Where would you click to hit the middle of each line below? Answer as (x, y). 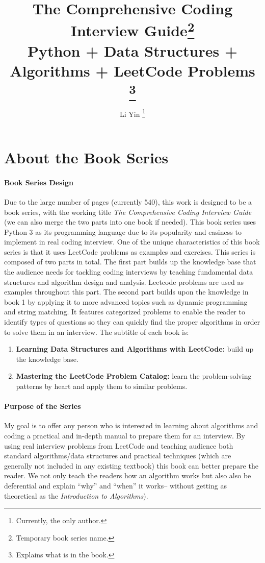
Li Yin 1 (132, 113)
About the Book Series (86, 157)
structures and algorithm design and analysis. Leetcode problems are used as (124, 281)
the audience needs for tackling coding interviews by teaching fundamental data (129, 272)
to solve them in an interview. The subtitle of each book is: (97, 332)
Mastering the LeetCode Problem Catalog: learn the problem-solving (134, 376)
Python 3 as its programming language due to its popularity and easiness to (123, 231)
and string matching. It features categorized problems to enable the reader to (125, 312)
